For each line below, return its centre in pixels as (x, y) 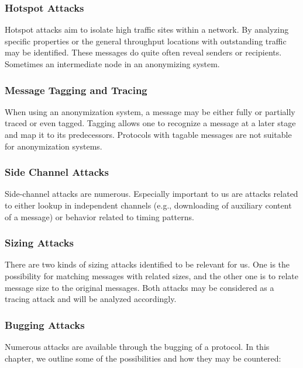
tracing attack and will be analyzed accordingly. (91, 299)
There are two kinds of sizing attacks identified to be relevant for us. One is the (147, 264)
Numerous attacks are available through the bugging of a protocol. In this (137, 346)
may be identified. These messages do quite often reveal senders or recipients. (143, 52)
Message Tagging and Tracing (76, 90)
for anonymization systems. (54, 146)
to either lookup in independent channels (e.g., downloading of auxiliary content (148, 205)
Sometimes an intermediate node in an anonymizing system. (112, 64)
